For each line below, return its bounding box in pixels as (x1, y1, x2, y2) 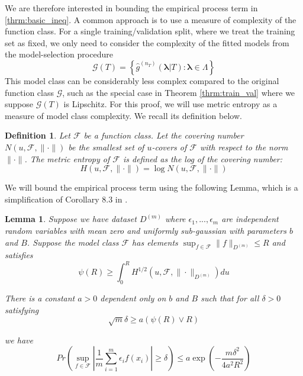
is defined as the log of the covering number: (123, 152, 283, 165)
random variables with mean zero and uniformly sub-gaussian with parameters (5, 224, 286, 236)
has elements (132, 236, 178, 248)
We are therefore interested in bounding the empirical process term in (5, 2, 258, 14)
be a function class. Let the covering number (83, 129, 244, 142)
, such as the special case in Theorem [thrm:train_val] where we (62, 86, 295, 98)
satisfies (5, 249, 33, 261)
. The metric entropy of (24, 152, 110, 165)
